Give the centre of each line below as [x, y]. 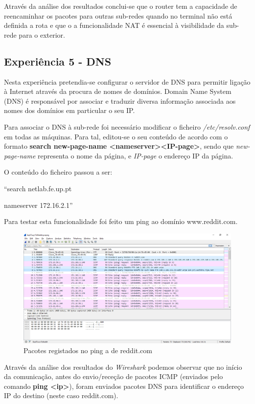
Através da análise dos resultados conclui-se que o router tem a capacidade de [121, 6]
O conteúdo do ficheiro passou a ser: [58, 172]
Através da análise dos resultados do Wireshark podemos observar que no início [123, 367]
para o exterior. [42, 34]
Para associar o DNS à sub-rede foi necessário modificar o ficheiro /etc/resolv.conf [127, 126]
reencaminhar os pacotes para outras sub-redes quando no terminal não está [118, 15]
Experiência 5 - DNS [58, 61]
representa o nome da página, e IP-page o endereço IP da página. [136, 155]
